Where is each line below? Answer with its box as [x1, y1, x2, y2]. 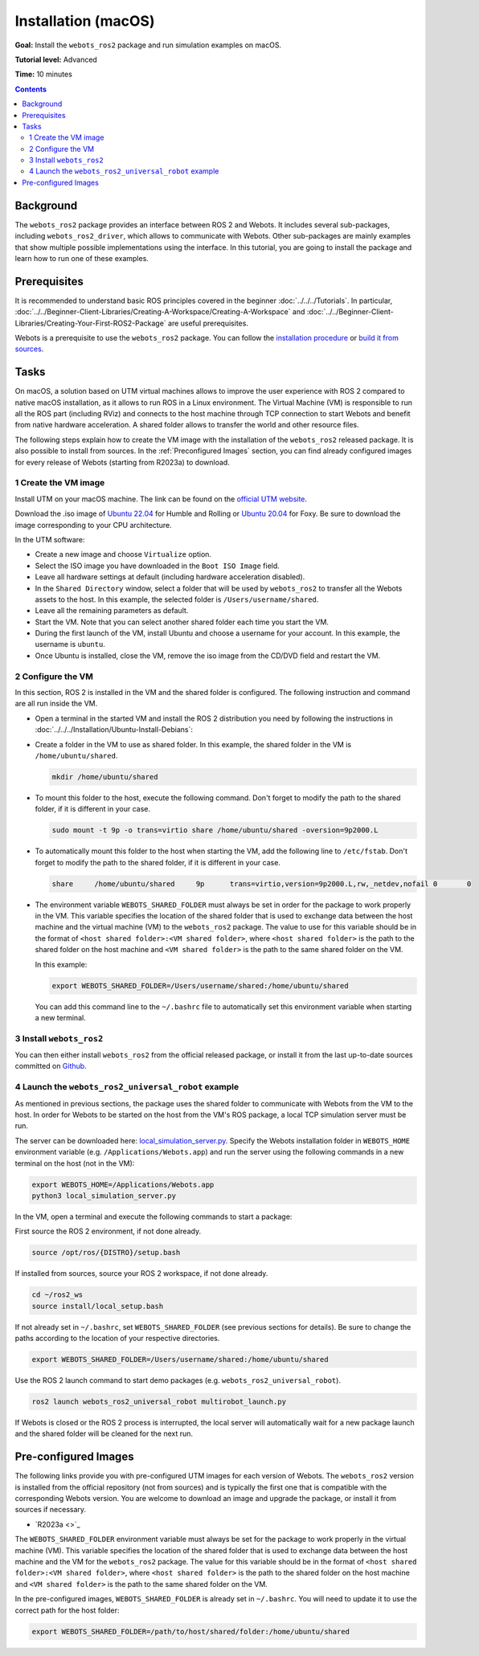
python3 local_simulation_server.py [31, 1191, 177, 1200]
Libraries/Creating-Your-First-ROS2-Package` [14, 318, 166, 328]
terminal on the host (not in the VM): [14, 1158, 135, 1168]
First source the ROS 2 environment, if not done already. [14, 1226, 201, 1237]
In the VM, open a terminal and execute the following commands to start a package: [14, 1212, 293, 1221]
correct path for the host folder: [14, 1605, 120, 1615]
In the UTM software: [14, 534, 85, 544]
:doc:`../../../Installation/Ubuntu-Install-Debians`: [35, 725, 193, 734]
